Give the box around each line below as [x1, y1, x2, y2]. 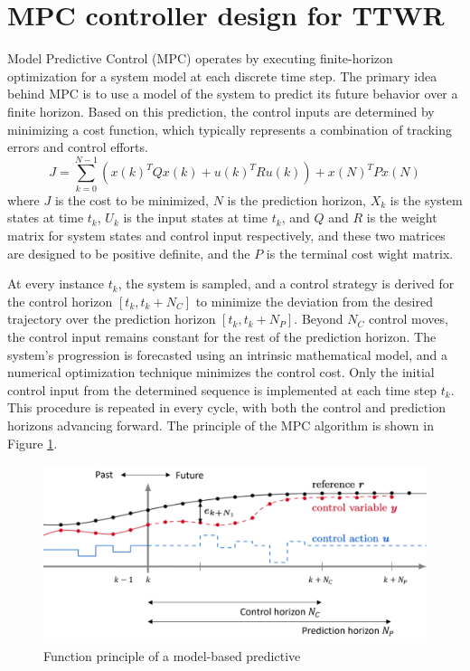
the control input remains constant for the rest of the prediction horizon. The [7, 326, 437, 345]
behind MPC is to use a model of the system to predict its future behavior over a [7, 84, 458, 103]
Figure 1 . [7, 433, 58, 452]
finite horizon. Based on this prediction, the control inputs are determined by [7, 101, 435, 120]
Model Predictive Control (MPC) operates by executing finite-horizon [7, 49, 393, 68]
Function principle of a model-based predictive [43, 646, 301, 665]
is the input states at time [123, 208, 268, 227]
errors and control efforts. [7, 137, 148, 156]
